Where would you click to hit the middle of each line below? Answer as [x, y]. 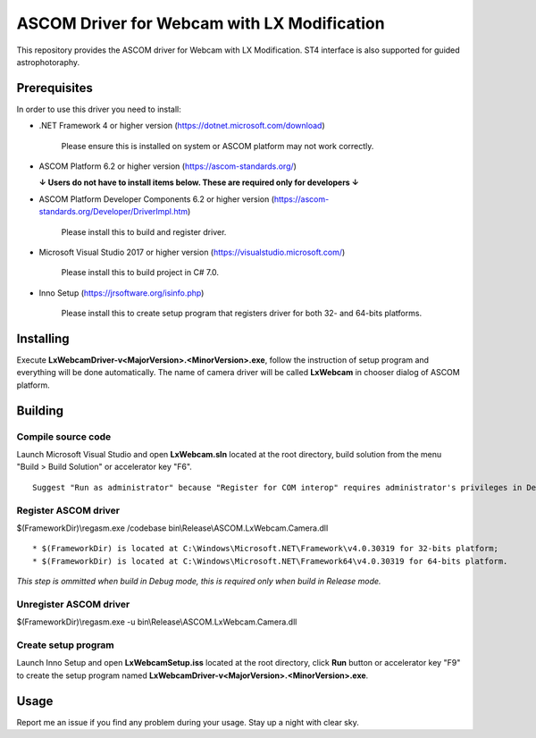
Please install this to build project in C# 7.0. [140, 273]
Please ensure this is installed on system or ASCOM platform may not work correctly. [218, 146]
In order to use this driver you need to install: [99, 109]
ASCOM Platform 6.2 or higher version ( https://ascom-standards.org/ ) [167, 166]
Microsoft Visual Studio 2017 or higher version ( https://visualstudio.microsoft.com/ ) [192, 252]
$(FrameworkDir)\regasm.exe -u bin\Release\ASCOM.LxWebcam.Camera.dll [157, 622]
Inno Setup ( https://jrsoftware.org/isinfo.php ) [121, 293]
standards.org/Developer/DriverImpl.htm [113, 212]
